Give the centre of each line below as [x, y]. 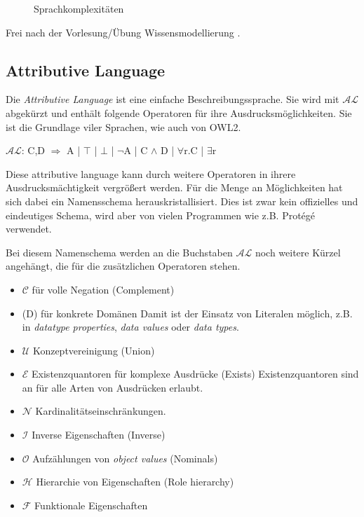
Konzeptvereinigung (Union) [94, 350]
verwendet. [29, 229]
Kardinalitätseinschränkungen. [101, 411]
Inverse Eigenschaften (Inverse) [99, 435]
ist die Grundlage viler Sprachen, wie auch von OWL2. [123, 126]
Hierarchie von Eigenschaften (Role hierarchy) [135, 482]
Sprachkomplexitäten [79, 8]
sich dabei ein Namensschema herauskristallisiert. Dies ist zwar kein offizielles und [182, 201]
